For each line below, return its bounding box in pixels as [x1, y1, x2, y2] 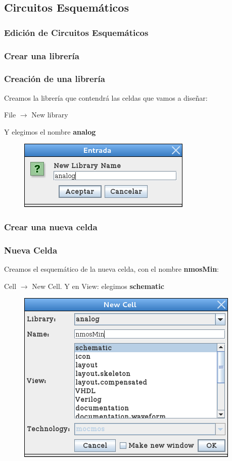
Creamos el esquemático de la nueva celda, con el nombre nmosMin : [4, 264, 219, 274]
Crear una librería [4, 49, 79, 62]
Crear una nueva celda [4, 220, 98, 233]
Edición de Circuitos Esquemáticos [4, 26, 149, 38]
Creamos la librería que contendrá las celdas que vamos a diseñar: [4, 92, 208, 103]
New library [31, 109, 68, 120]
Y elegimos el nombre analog [4, 126, 96, 137]
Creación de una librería [4, 72, 105, 85]
